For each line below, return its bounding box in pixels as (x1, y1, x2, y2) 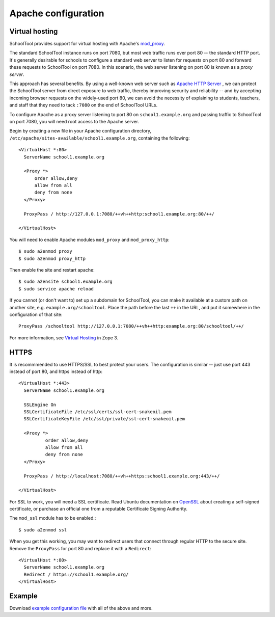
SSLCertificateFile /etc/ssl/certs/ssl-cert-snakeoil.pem (23, 409, 172, 415)
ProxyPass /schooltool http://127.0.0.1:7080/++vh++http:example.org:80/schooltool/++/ (18, 324, 244, 329)
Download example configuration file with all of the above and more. (9, 605, 153, 611)
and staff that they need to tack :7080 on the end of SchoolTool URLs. (9, 102, 158, 108)
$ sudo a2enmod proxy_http (18, 255, 86, 261)
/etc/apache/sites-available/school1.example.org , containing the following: (9, 135, 190, 141)
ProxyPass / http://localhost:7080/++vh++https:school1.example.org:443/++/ (23, 473, 220, 479)
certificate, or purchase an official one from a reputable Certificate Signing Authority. (9, 506, 188, 512)
